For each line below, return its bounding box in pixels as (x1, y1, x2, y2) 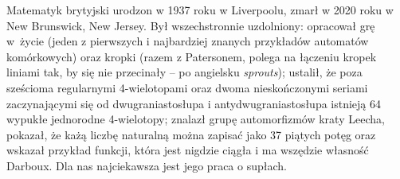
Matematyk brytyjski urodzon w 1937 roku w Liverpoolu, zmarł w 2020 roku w (6, 2, 394, 18)
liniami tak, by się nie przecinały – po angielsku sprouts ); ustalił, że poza (6, 64, 363, 80)
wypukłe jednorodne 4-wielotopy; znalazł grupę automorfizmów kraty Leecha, (6, 111, 385, 127)
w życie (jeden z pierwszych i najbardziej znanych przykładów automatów (6, 33, 369, 49)
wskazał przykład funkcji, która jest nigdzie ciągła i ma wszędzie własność (6, 142, 369, 158)
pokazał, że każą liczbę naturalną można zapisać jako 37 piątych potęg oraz (6, 126, 376, 142)
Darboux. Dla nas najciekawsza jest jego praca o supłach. (6, 157, 287, 173)
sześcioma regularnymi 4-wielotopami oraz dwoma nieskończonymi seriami (6, 79, 368, 95)
